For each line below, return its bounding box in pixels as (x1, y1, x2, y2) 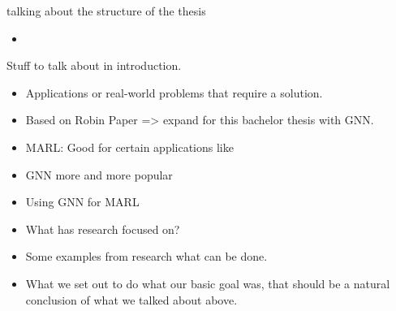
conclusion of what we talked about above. (25, 291, 238, 308)
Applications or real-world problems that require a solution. (25, 84, 323, 101)
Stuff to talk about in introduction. (6, 57, 182, 74)
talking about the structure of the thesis (6, 2, 206, 19)
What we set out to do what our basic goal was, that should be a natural (25, 274, 390, 292)
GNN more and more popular (25, 166, 173, 183)
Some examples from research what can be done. (25, 248, 268, 265)
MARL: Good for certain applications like (25, 138, 234, 155)
